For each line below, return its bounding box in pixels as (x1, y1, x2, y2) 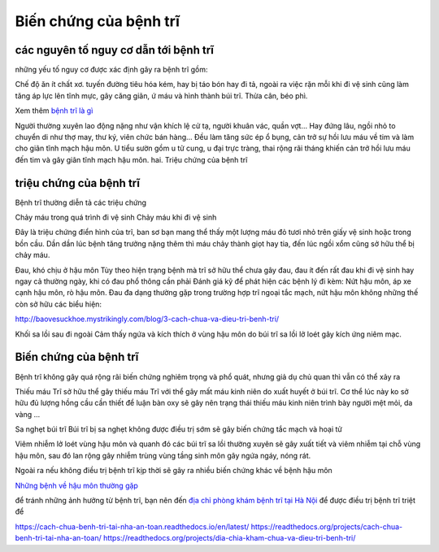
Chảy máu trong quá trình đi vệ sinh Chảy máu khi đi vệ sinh (15, 212, 217, 223)
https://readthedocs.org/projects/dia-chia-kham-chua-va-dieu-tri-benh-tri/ (102, 533, 356, 543)
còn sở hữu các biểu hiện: (15, 299, 102, 309)
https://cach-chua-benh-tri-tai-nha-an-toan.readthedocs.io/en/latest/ (15, 521, 250, 532)
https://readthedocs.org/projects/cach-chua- (250, 521, 403, 532)
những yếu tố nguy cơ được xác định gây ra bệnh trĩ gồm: (15, 65, 208, 75)
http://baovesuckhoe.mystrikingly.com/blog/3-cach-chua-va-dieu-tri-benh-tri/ (15, 314, 280, 324)
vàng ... (15, 409, 41, 419)
